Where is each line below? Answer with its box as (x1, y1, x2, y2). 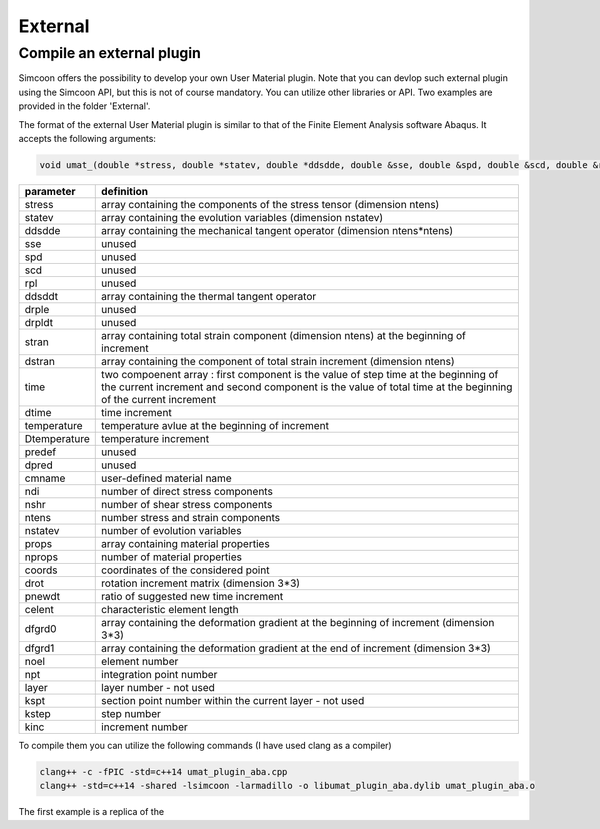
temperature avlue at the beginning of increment (101, 418, 330, 432)
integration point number (101, 667, 218, 681)
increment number (101, 720, 189, 734)
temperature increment (101, 431, 210, 445)
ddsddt (24, 289, 59, 303)
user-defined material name (101, 471, 232, 485)
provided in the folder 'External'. (18, 100, 151, 112)
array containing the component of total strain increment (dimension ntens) (101, 354, 455, 368)
